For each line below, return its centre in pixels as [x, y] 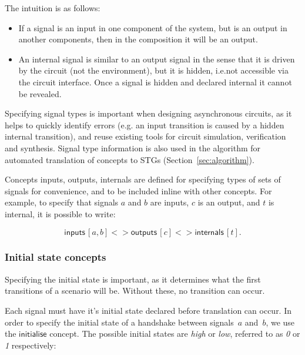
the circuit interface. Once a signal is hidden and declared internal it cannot [155, 82]
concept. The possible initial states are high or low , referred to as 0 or [175, 334]
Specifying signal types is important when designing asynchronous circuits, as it [148, 113]
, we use [280, 322]
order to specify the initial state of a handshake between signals [119, 322]
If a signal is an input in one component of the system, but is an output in [153, 27]
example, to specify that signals [62, 202]
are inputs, [170, 202]
